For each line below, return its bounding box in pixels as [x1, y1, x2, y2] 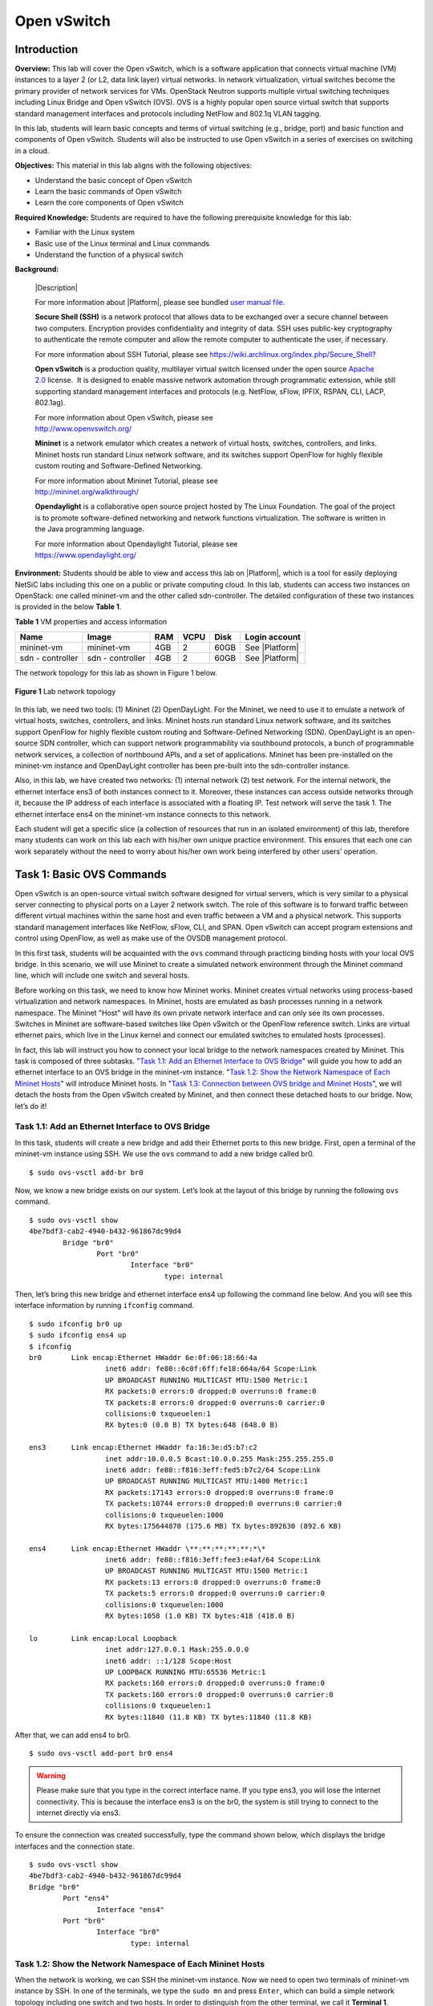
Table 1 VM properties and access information [14, 616, 168, 626]
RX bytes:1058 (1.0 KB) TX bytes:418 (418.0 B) [104, 1611, 296, 1621]
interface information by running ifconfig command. [14, 1301, 195, 1310]
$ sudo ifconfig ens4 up [29, 1330, 127, 1340]
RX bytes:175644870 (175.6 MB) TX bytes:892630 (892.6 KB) [104, 1521, 342, 1530]
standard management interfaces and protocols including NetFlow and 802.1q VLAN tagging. [14, 108, 322, 118]
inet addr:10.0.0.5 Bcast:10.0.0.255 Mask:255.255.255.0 [104, 1454, 334, 1464]
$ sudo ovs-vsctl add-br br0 [29, 1167, 144, 1177]
